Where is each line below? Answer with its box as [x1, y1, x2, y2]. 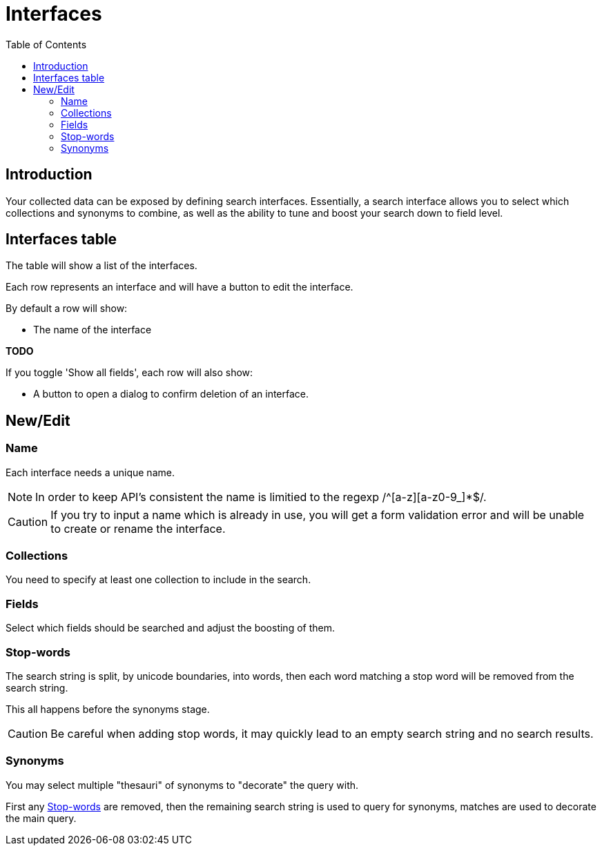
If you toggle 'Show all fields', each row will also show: [6, 366, 253, 379]
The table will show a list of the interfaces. [6, 260, 197, 272]
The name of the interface [33, 324, 152, 336]
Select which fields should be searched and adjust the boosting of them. [6, 622, 335, 634]
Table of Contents [6, 38, 87, 50]
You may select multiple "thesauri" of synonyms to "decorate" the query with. [6, 779, 359, 791]
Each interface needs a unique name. [6, 466, 175, 478]
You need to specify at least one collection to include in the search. [6, 574, 311, 586]
